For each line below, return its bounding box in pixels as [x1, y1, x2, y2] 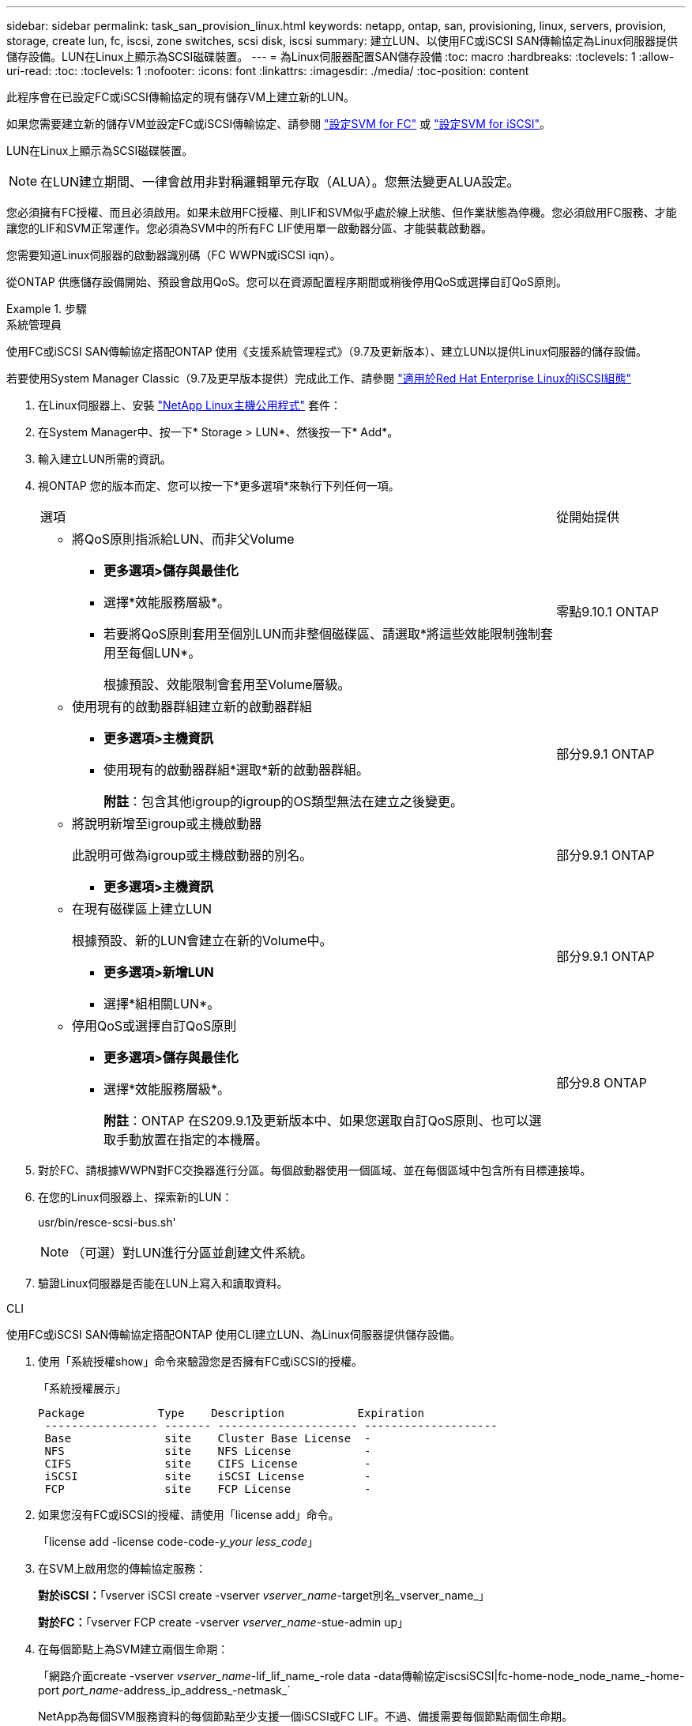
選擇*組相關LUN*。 [103, 996, 220, 1012]
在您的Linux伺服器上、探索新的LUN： [38, 1190, 233, 1204]
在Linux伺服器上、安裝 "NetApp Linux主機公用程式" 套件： [38, 398, 341, 412]
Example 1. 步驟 [6, 302, 87, 315]
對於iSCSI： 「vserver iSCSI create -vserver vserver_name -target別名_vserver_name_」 [38, 1588, 490, 1602]
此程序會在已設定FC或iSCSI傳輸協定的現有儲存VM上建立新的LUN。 [6, 90, 355, 104]
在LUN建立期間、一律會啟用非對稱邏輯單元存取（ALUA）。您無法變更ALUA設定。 [40, 174, 520, 190]
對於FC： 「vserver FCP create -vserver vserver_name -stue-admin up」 [38, 1615, 409, 1629]
